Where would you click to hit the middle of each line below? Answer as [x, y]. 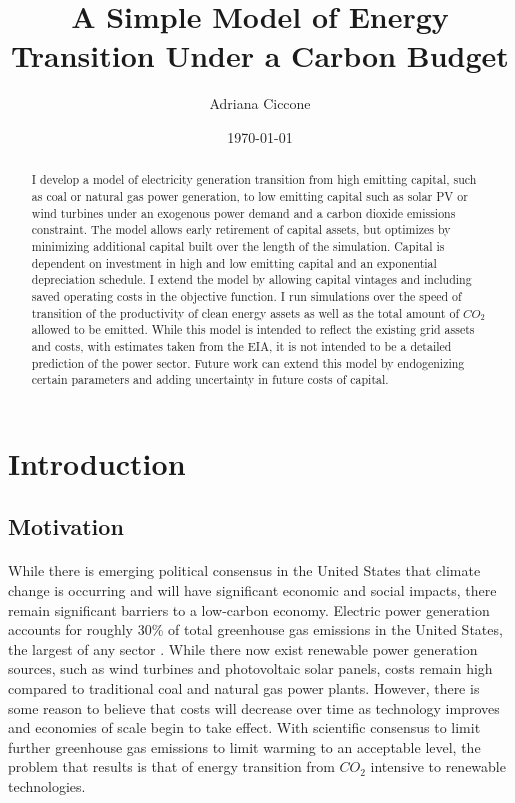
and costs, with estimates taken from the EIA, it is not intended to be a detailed [241, 345]
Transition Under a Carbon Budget [260, 55]
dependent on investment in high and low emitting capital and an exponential [234, 262]
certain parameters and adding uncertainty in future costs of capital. [210, 379]
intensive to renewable [438, 766]
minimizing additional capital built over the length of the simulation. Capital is [238, 245]
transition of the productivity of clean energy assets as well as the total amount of [245, 312]
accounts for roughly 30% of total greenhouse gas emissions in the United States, [255, 629]
